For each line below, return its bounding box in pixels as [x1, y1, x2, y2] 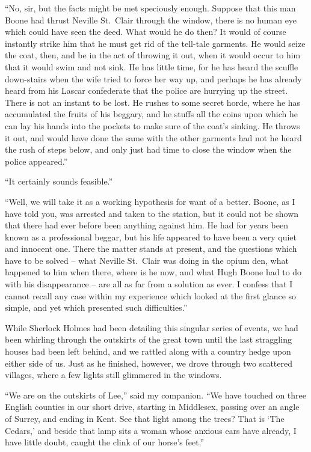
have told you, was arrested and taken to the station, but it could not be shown [5, 207, 299, 219]
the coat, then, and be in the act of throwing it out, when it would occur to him [5, 49, 301, 61]
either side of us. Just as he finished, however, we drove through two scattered [5, 356, 292, 369]
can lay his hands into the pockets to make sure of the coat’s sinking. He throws [5, 119, 300, 132]
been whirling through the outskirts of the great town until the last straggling [5, 333, 292, 346]
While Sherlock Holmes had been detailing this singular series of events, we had [5, 321, 298, 334]
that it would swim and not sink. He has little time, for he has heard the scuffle [5, 60, 298, 73]
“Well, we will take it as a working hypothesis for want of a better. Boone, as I [5, 195, 295, 207]
